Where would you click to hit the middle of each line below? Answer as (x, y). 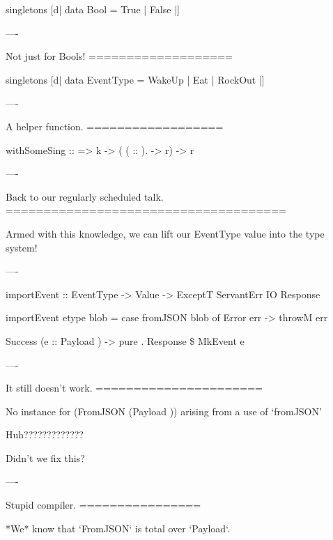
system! (22, 247)
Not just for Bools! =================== (119, 56)
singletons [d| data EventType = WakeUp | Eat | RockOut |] (135, 79)
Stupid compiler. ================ (103, 505)
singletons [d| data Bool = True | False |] (93, 9)
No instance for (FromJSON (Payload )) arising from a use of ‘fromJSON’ (164, 411)
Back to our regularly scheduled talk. (85, 196)
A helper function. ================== (115, 126)
